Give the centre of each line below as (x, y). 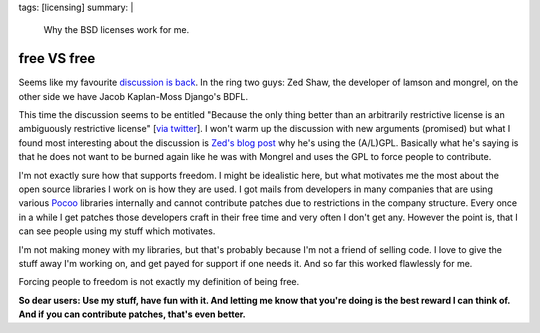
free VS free (57, 58)
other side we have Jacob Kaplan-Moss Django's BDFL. (133, 96)
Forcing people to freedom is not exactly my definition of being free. (159, 282)
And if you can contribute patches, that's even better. (132, 314)
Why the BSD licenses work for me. (116, 30)
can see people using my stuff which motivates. (117, 231)
